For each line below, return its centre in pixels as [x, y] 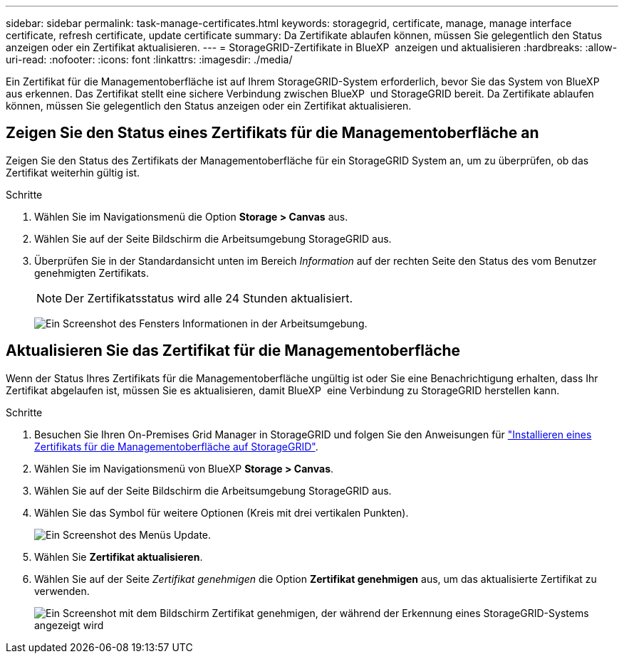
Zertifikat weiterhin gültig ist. [73, 172]
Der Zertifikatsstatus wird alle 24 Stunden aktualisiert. [209, 298]
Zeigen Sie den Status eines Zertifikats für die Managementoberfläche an [272, 133]
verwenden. [62, 591]
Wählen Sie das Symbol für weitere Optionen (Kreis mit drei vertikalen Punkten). [222, 512]
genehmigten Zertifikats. [92, 273]
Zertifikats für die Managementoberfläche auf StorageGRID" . [176, 446]
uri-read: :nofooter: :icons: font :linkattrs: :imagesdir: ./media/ [149, 59]
